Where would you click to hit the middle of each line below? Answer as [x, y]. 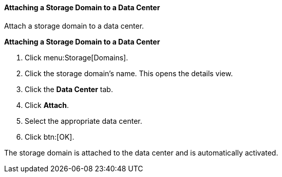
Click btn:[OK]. [50, 137]
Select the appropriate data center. [83, 121]
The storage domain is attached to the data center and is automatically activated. [141, 152]
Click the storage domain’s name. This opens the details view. [129, 73]
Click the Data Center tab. [69, 89]
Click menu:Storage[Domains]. [77, 57]
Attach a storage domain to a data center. [74, 26]
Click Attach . [47, 105]
